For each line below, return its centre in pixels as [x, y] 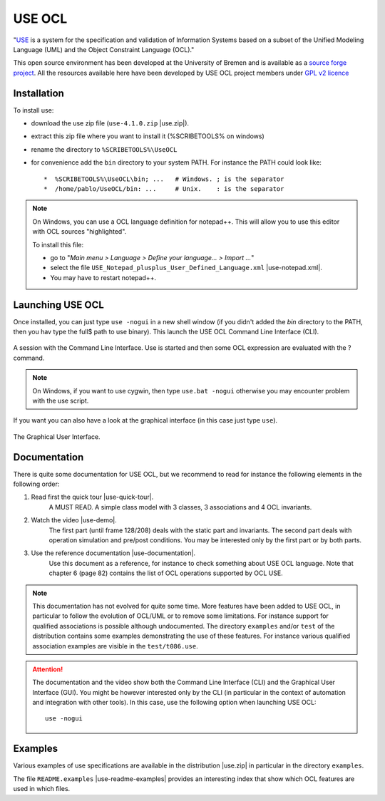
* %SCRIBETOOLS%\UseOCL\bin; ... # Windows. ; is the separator [164, 179]
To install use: [34, 110]
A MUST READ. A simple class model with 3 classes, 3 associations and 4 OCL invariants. [180, 507]
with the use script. [61, 400]
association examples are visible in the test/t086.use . [115, 646]
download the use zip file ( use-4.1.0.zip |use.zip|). [110, 123]
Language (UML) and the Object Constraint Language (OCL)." [104, 49]
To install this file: [58, 244]
